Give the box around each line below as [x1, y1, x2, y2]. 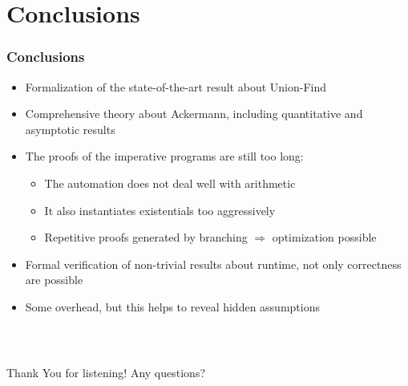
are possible [25, 271, 83, 288]
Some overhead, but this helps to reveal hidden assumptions [25, 298, 320, 315]
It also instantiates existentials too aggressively [44, 201, 276, 218]
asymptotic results [25, 120, 115, 137]
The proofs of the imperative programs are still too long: [25, 148, 304, 165]
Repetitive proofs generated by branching [44, 229, 248, 246]
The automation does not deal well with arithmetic [44, 174, 296, 191]
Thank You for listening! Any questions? [6, 364, 206, 380]
